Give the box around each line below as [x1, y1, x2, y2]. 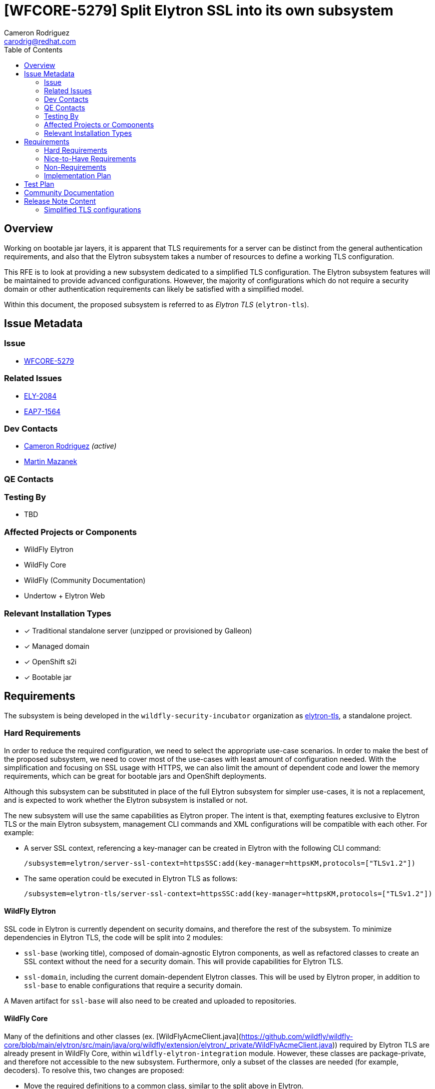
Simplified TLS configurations [44, 205, 141, 214]
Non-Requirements [44, 162, 106, 171]
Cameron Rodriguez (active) [24, 442, 117, 451]
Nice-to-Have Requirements [44, 154, 136, 163]
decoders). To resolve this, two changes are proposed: [4, 1066, 184, 1075]
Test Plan [24, 179, 54, 188]
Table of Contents [4, 45, 63, 54]
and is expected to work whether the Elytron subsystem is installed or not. [4, 795, 248, 804]
